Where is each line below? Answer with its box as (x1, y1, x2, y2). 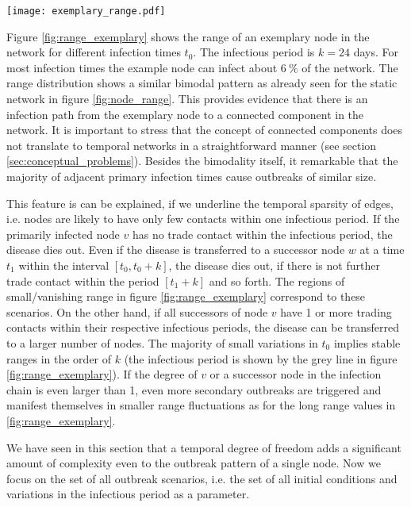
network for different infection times (6, 44, 181, 60)
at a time (359, 241, 405, 258)
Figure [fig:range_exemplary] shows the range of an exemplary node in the (6, 28, 370, 44)
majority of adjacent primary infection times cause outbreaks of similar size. (6, 168, 377, 184)
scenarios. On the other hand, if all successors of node (6, 303, 268, 320)
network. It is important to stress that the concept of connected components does (6, 121, 403, 138)
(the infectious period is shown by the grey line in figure (124, 350, 398, 367)
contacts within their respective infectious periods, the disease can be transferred (6, 319, 400, 336)
